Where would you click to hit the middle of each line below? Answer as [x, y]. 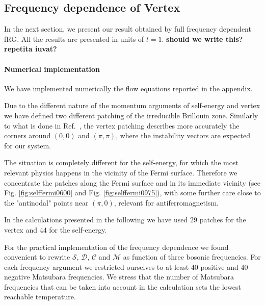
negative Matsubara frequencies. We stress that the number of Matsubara [119, 277]
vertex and [21, 229]
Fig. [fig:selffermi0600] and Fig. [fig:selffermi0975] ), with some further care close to [132, 193]
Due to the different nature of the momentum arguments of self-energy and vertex [132, 105]
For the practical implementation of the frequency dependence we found [116, 247]
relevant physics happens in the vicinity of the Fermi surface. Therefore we [121, 172]
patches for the [223, 220]
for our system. [28, 145]
